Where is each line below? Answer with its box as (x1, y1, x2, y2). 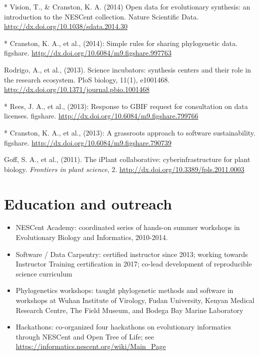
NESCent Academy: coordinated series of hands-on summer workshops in (15, 222, 240, 232)
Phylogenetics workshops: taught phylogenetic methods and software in (15, 285, 234, 295)
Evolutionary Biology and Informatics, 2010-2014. (15, 232, 168, 242)
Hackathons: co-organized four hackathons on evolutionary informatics (15, 321, 232, 332)
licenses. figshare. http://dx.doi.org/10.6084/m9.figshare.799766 (4, 110, 199, 121)
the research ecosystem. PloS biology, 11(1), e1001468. (4, 74, 170, 84)
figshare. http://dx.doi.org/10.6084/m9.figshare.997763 (4, 47, 172, 58)
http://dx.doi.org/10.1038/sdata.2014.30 (4, 21, 128, 31)
